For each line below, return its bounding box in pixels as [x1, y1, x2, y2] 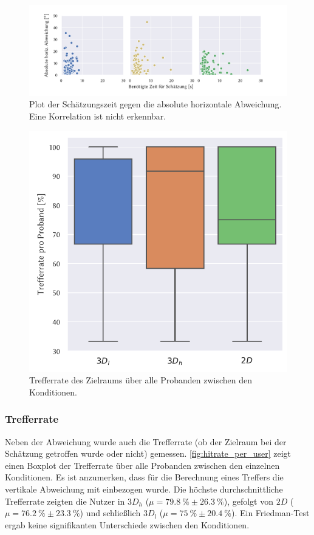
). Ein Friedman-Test [231, 506, 310, 519]
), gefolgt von [224, 494, 273, 507]
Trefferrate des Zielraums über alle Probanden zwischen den [29, 374, 252, 386]
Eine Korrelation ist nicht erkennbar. [29, 110, 166, 123]
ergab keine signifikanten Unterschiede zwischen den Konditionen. [5, 518, 250, 531]
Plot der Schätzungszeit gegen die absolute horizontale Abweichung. [29, 98, 282, 110]
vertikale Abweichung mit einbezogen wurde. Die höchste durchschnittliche [5, 482, 283, 495]
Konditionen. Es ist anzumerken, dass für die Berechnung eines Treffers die [5, 471, 284, 483]
